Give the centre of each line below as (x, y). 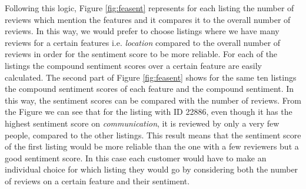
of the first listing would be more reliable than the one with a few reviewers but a (152, 146)
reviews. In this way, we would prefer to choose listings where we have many (142, 31)
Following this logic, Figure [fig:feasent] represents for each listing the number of (149, 8)
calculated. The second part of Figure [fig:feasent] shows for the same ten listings (151, 77)
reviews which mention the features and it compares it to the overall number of (148, 19)
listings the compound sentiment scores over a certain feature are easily (133, 65)
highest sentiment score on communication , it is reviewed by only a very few (142, 123)
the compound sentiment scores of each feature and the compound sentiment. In (149, 89)
